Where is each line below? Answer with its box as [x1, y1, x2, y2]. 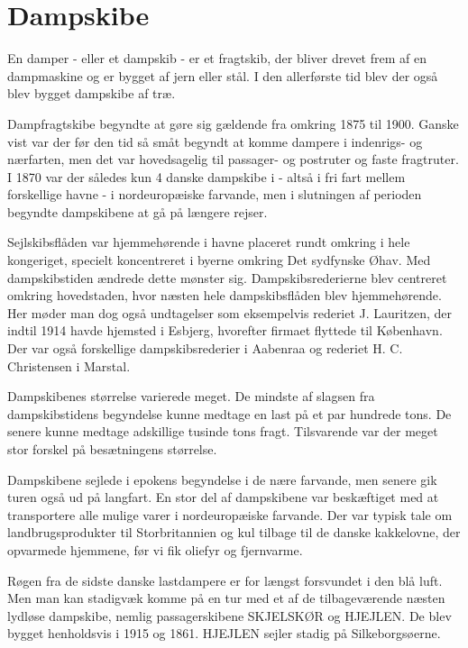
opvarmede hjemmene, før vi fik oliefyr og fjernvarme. [7, 540, 303, 559]
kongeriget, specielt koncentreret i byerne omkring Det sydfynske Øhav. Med [7, 251, 431, 269]
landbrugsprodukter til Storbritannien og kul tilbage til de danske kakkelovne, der [7, 523, 461, 542]
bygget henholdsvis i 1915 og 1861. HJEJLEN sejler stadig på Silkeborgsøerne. [7, 624, 441, 643]
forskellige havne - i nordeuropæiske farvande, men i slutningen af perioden [7, 185, 422, 204]
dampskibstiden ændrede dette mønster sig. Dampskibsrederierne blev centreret [7, 268, 447, 287]
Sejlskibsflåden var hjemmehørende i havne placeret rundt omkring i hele [7, 233, 410, 251]
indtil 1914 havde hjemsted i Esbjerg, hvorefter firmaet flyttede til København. [7, 321, 443, 340]
